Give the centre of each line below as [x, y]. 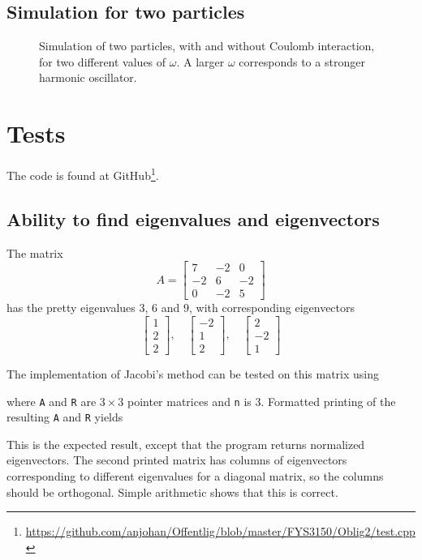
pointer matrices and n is [189, 401]
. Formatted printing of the [328, 401]
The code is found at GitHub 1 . [83, 174]
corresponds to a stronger [302, 61]
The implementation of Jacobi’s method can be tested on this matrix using [193, 373]
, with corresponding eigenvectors [272, 308]
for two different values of [103, 61]
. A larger [200, 61]
